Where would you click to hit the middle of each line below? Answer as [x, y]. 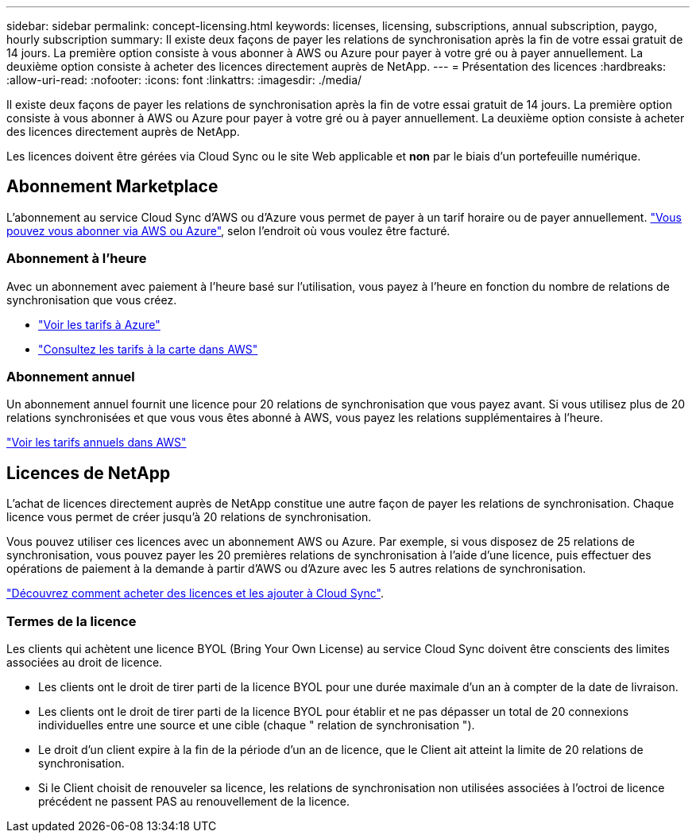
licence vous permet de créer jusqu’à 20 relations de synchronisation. [189, 517]
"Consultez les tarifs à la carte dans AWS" [148, 349]
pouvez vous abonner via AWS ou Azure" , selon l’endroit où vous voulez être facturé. [228, 230]
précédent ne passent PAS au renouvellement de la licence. [194, 801]
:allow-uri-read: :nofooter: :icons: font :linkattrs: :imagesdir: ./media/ [184, 80]
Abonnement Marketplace [112, 187]
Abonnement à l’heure [77, 259]
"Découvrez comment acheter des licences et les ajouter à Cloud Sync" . [195, 593]
